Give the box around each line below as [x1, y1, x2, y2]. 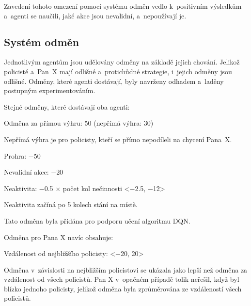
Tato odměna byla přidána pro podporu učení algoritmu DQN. [4, 215, 190, 225]
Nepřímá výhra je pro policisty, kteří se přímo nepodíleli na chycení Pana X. [4, 134, 232, 144]
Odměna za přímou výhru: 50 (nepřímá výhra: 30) [4, 118, 154, 128]
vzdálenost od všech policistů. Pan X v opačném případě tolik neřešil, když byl [4, 274, 239, 284]
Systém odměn [4, 34, 79, 49]
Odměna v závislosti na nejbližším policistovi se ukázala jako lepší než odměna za [4, 264, 248, 274]
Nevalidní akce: [4, 167, 49, 177]
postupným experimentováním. [4, 85, 95, 96]
